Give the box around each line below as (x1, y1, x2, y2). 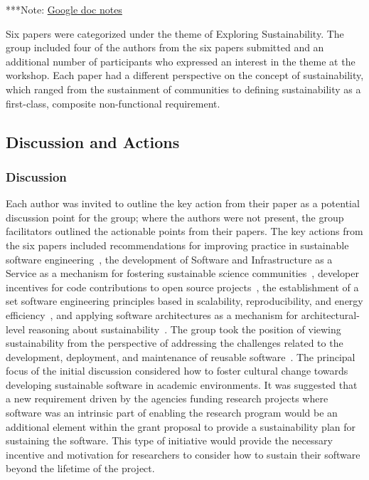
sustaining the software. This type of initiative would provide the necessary (6, 433, 333, 448)
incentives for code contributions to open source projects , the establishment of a (6, 279, 359, 294)
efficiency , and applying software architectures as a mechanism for (6, 307, 299, 322)
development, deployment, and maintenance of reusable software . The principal (6, 349, 355, 364)
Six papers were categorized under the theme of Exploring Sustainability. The (6, 26, 344, 41)
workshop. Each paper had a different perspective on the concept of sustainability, (6, 68, 364, 83)
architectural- (301, 307, 360, 322)
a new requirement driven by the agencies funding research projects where (6, 391, 328, 406)
